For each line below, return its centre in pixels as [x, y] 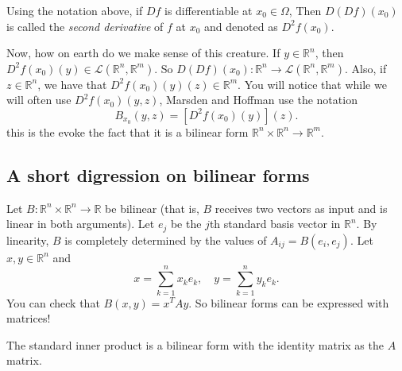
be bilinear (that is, [152, 208]
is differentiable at [209, 10]
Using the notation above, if [75, 10]
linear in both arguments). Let [81, 224]
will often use [39, 100]
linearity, [28, 240]
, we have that [72, 84]
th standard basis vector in [275, 224]
